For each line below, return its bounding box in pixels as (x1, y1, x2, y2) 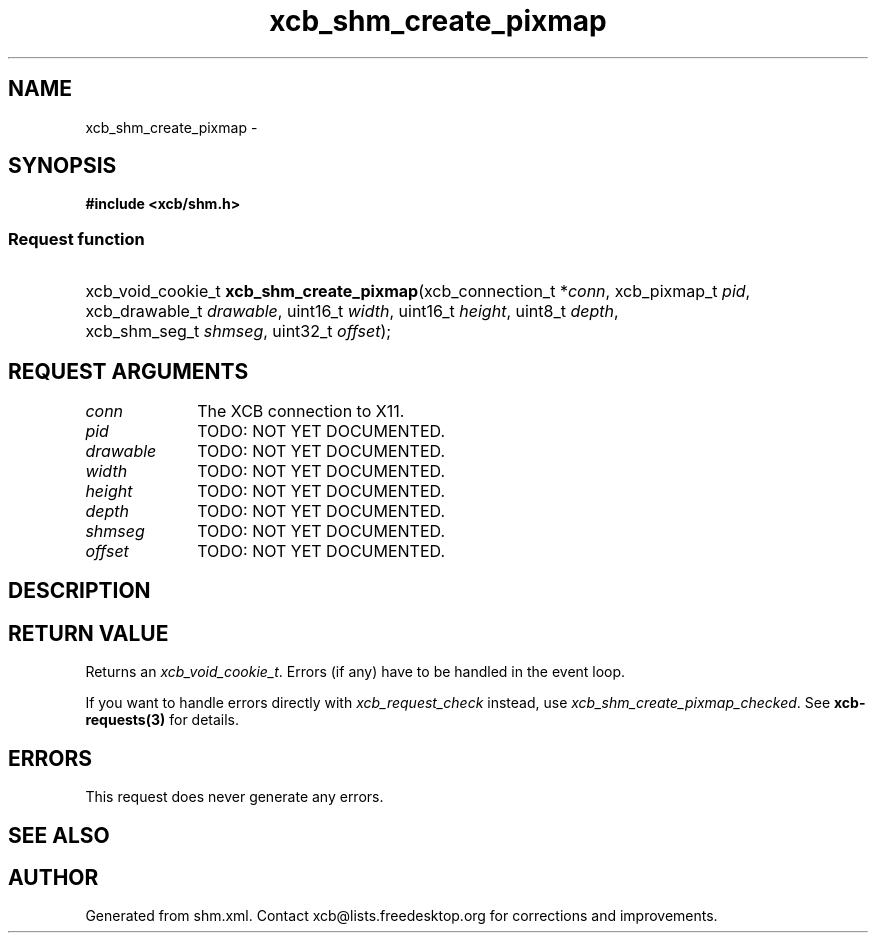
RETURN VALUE (8, 620, 169, 646)
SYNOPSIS (8, 153, 117, 179)
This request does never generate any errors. (85, 788, 384, 806)
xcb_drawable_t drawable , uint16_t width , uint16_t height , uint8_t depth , (85, 301, 619, 322)
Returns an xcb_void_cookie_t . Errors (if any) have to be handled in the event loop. (85, 663, 626, 681)
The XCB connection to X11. (197, 401, 405, 422)
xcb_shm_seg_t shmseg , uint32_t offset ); (85, 321, 392, 342)
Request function (8, 228, 145, 249)
